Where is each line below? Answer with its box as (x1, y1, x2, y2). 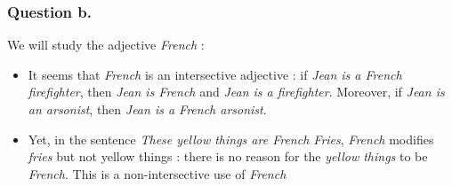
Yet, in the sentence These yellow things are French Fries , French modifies (28, 129, 434, 148)
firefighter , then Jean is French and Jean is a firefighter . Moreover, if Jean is (28, 82, 445, 101)
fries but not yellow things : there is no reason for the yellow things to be (28, 147, 428, 166)
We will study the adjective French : (7, 35, 205, 54)
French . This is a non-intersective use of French (28, 164, 287, 182)
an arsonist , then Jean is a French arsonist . (28, 100, 267, 118)
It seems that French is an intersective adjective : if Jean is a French (28, 65, 402, 83)
